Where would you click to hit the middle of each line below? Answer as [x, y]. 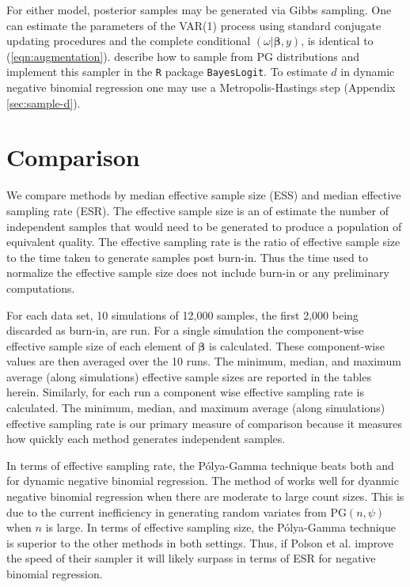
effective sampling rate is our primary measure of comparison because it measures [205, 423]
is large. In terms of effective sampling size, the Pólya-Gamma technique [221, 527]
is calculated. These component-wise [297, 345]
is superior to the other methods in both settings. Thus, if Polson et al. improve [200, 542]
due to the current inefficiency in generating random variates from [167, 511]
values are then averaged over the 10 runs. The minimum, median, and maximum [204, 361]
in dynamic [368, 72]
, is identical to [337, 41]
